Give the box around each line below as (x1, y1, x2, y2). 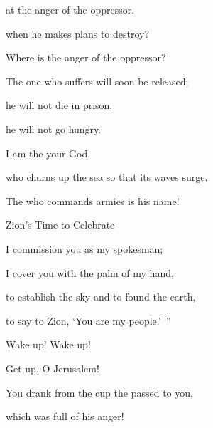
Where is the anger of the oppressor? (6, 50, 166, 65)
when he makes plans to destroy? (6, 26, 150, 41)
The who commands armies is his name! (6, 193, 180, 208)
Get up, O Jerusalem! (6, 360, 99, 375)
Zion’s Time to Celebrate (6, 217, 115, 232)
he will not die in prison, (6, 98, 113, 113)
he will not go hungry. (6, 121, 102, 136)
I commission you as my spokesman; (6, 241, 163, 256)
